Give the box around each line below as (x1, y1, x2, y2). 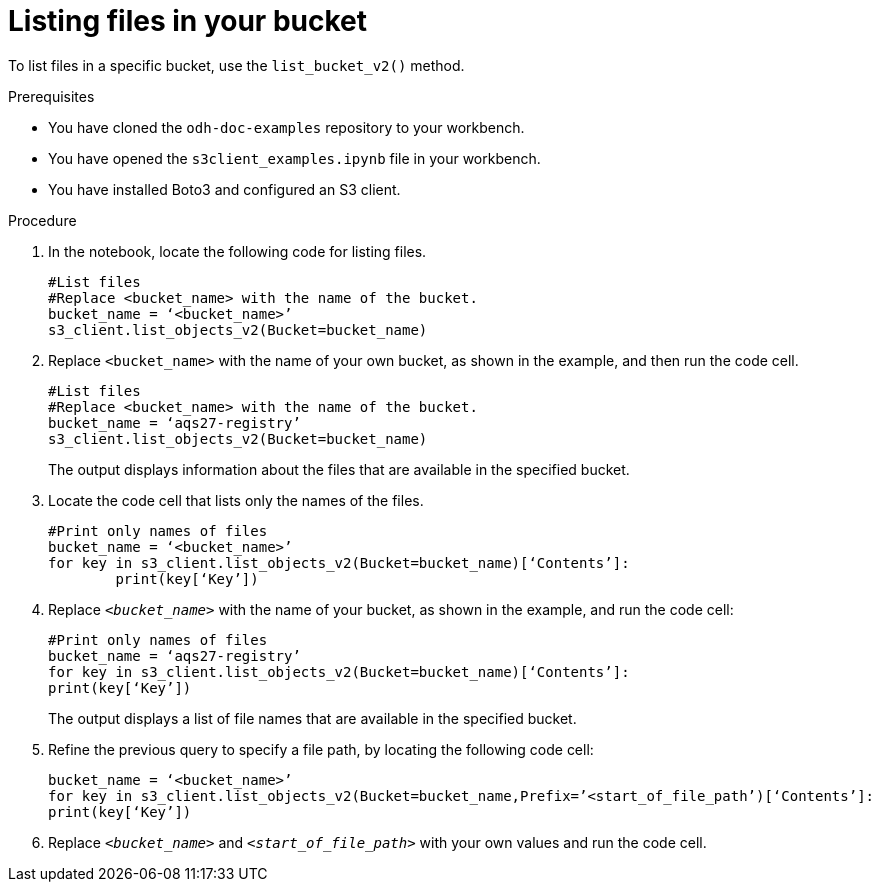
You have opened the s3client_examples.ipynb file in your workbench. (48, 149, 541, 167)
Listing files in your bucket (8, 4, 367, 38)
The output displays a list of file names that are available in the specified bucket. (48, 709, 577, 727)
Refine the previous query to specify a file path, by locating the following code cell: (48, 740, 594, 758)
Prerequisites (8, 87, 95, 105)
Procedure (8, 211, 77, 229)
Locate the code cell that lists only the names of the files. (48, 491, 424, 509)
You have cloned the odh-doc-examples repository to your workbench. (48, 118, 525, 136)
